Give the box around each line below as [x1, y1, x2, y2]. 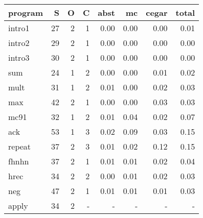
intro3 [8, 52, 30, 63]
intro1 [8, 22, 30, 34]
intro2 [8, 37, 30, 49]
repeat [8, 140, 31, 152]
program [8, 7, 43, 18]
